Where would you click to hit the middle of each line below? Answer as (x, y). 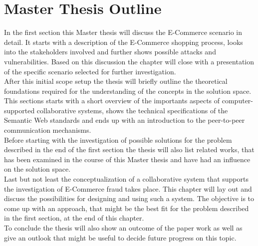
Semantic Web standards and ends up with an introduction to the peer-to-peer (125, 120)
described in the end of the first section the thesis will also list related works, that (129, 149)
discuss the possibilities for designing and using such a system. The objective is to (129, 198)
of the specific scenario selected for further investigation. (90, 71)
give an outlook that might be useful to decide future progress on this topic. (120, 237)
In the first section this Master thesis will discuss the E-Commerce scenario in (123, 32)
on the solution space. (37, 169)
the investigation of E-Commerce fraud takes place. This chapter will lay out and (128, 188)
